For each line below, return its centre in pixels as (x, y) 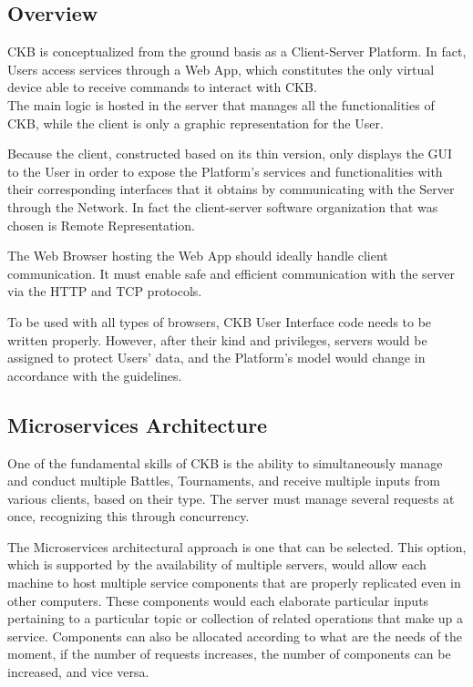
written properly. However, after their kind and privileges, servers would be (217, 339)
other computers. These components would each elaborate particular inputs (218, 600)
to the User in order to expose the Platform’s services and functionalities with (225, 171)
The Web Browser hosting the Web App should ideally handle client (198, 256)
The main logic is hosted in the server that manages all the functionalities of (221, 104)
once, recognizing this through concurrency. (129, 516)
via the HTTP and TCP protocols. (105, 291)
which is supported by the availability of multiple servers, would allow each (217, 564)
